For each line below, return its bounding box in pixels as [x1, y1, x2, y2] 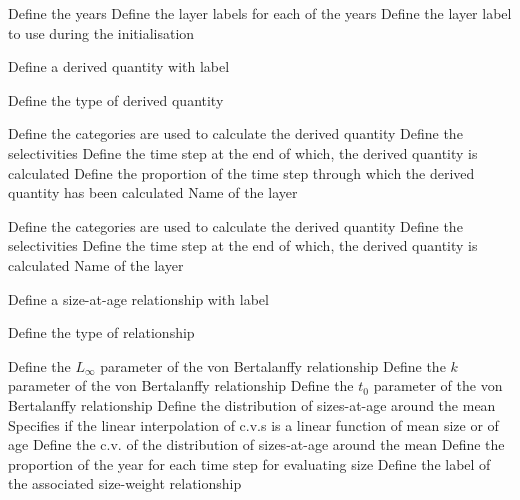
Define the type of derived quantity [8, 89, 224, 110]
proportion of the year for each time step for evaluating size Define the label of [8, 453, 491, 474]
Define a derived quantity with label [8, 56, 230, 77]
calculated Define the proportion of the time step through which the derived [8, 162, 475, 183]
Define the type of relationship [8, 322, 195, 343]
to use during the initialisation [8, 22, 195, 43]
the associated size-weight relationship [8, 473, 242, 494]
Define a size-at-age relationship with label [8, 288, 269, 309]
